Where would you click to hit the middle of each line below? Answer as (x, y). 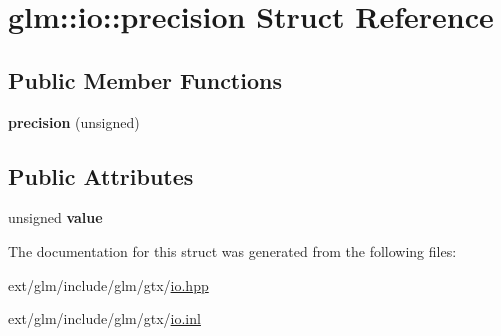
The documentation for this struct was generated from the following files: (232, 250)
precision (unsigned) (74, 121)
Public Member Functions (145, 79)
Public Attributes (101, 175)
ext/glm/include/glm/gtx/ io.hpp (108, 284)
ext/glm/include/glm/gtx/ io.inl (104, 318)
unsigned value (55, 217)
